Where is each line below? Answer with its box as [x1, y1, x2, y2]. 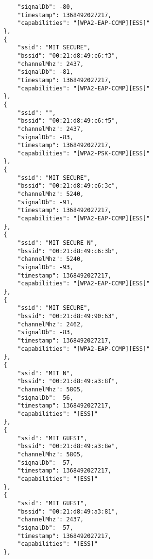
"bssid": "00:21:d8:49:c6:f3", [17, 52, 119, 59]
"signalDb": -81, [17, 68, 73, 76]
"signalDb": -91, [17, 198, 73, 206]
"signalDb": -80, [17, 3, 73, 10]
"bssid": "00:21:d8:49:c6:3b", [17, 247, 119, 255]
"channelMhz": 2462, [17, 321, 84, 328]
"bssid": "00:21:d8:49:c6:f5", [17, 117, 119, 125]
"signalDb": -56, [17, 394, 73, 401]
